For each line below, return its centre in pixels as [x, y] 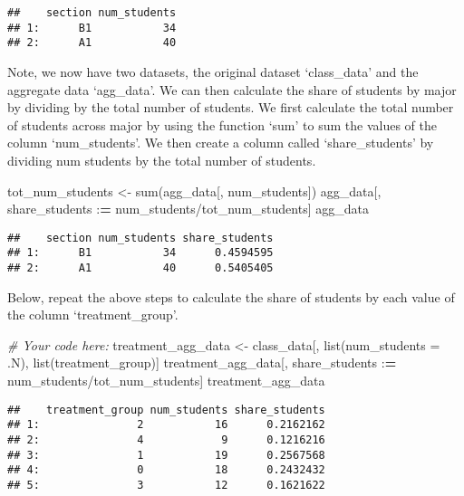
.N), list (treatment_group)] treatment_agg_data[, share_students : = [202, 362]
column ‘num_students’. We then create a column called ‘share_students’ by [221, 143]
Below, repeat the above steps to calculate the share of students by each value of [231, 296]
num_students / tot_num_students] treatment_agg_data [166, 381]
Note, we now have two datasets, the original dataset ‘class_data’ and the [213, 71]
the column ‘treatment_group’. [93, 315]
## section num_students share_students [140, 238]
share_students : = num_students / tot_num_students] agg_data [188, 209]
